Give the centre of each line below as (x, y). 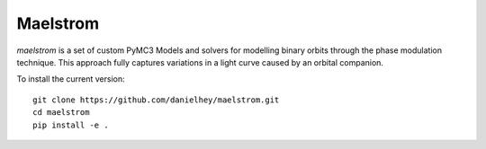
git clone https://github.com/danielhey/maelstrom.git (156, 100)
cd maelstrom (61, 113)
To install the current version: (71, 79)
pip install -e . (71, 125)
